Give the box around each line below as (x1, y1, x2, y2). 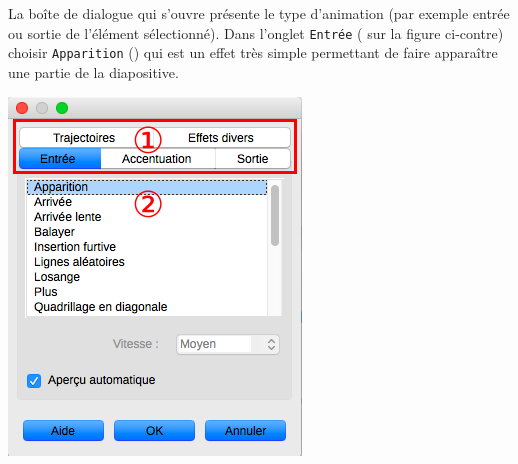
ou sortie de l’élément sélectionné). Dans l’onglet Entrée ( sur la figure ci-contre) (8, 22, 504, 43)
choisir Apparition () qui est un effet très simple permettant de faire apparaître (8, 42, 498, 63)
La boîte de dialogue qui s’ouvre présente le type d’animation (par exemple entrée (8, 3, 510, 23)
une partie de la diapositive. (8, 61, 179, 82)
